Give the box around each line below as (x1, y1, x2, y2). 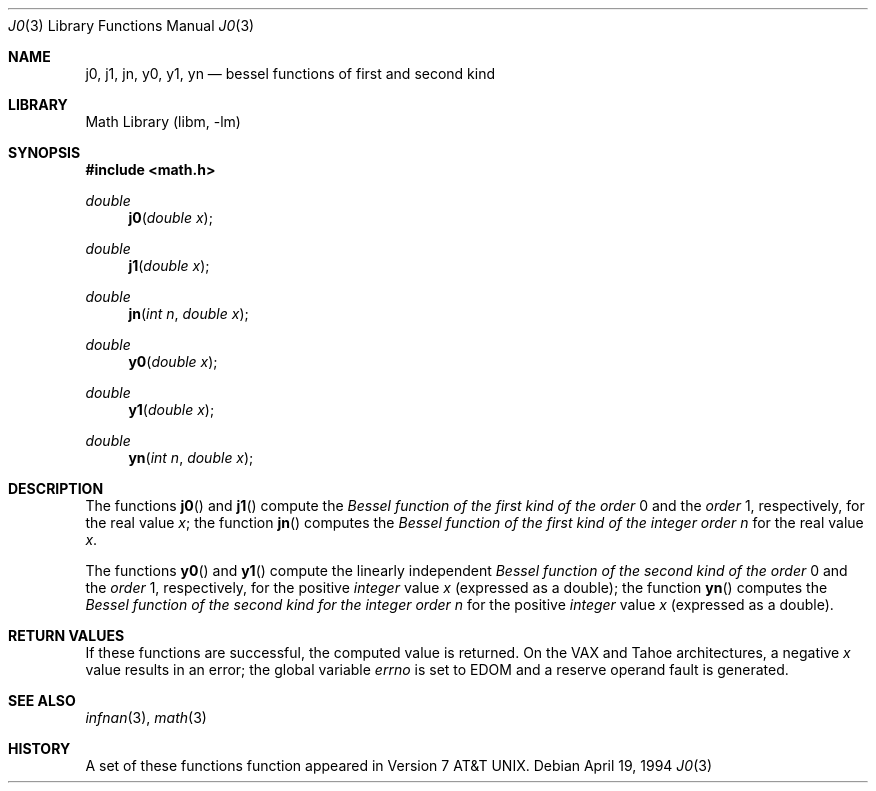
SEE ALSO (8, 692, 76, 709)
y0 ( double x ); (128, 353, 218, 370)
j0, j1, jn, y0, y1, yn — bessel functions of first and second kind (85, 65, 496, 82)
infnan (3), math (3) (85, 709, 207, 726)
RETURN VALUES (8, 627, 125, 644)
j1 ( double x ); (128, 257, 210, 274)
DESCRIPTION (8, 480, 104, 497)
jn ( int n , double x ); (128, 305, 249, 322)
